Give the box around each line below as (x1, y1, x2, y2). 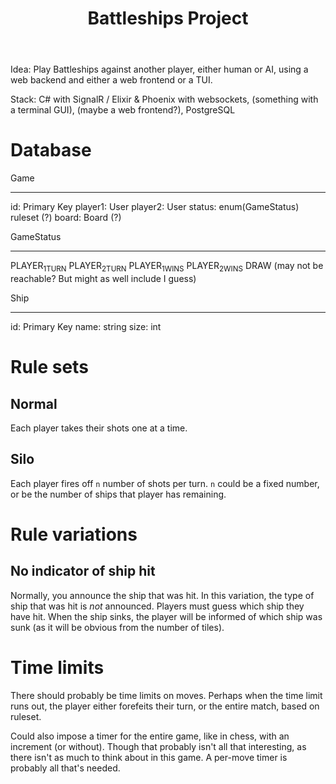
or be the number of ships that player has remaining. (10, 488, 227, 500)
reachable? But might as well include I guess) (10, 272, 197, 284)
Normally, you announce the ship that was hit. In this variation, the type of (10, 589, 315, 601)
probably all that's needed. (10, 762, 121, 774)
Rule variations (10, 523, 138, 546)
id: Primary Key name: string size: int (10, 320, 162, 332)
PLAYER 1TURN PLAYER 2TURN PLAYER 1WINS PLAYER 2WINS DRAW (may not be (10, 260, 324, 274)
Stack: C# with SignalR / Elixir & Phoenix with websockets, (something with (10, 93, 319, 106)
